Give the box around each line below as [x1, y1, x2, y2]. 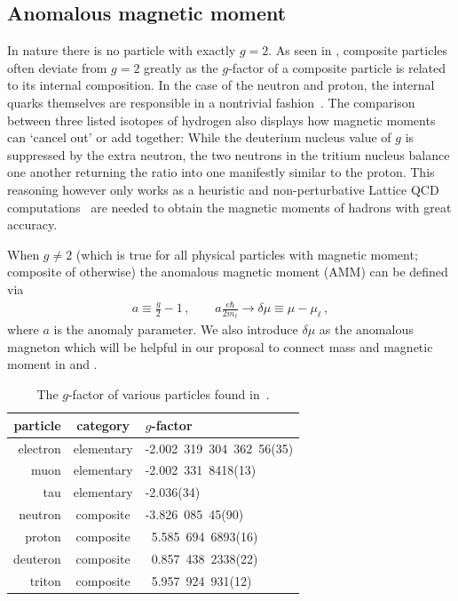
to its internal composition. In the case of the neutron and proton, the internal [7, 76, 435, 94]
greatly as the [144, 58, 218, 76]
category [76, 415, 130, 434]
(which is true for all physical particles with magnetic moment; [75, 244, 418, 263]
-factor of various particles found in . [67, 385, 270, 404]
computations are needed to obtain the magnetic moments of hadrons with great [7, 197, 452, 216]
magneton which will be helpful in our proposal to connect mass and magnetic [7, 337, 433, 356]
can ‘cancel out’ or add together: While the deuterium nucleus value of [7, 128, 391, 147]
